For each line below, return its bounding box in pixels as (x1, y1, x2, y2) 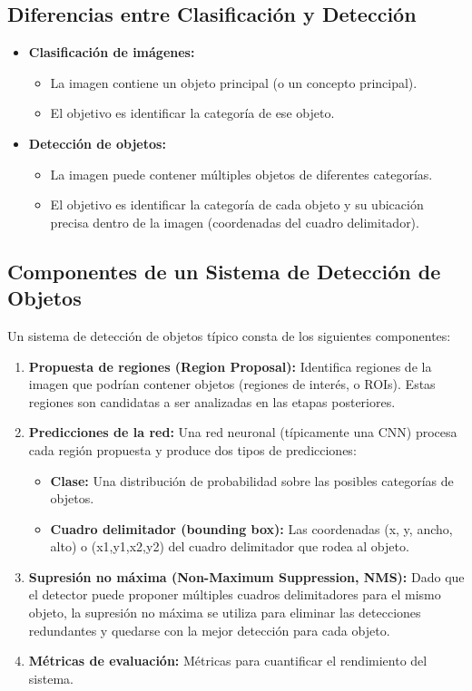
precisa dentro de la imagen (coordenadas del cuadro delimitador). (50, 212, 419, 231)
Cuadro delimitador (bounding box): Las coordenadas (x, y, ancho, (50, 519, 453, 538)
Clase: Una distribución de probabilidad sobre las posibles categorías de (50, 471, 454, 490)
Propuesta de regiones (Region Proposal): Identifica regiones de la (28, 356, 432, 375)
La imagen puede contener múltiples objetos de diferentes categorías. (50, 164, 433, 183)
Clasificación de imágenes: (28, 43, 195, 62)
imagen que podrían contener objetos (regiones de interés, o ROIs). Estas (28, 375, 436, 394)
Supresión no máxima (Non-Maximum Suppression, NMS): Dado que (28, 567, 465, 586)
